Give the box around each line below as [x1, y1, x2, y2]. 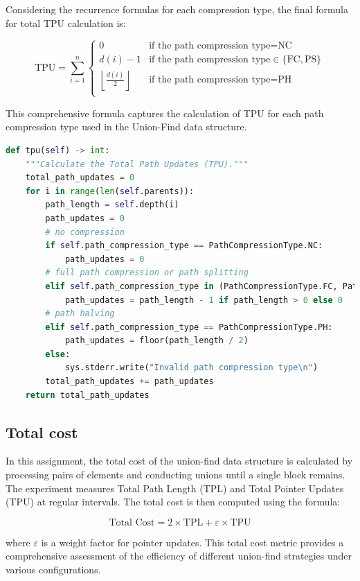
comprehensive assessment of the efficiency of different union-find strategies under [6, 548, 352, 563]
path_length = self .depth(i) [45, 200, 179, 210]
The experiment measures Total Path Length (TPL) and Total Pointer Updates [6, 480, 344, 495]
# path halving [45, 309, 115, 319]
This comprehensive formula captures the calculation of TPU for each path [6, 105, 324, 120]
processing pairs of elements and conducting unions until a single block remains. [6, 467, 345, 482]
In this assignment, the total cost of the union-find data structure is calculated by [6, 453, 353, 468]
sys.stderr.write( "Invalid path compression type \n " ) [64, 363, 318, 373]
